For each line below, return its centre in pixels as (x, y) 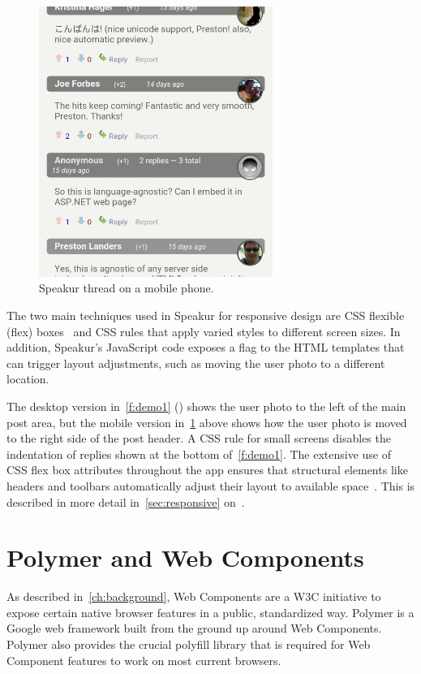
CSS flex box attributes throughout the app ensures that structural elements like (207, 470)
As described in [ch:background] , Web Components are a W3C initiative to (194, 596)
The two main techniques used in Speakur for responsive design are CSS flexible (206, 315)
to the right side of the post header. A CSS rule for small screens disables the (199, 438)
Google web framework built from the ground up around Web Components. (194, 628)
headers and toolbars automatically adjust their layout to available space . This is (211, 485)
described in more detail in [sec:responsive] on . (126, 501)
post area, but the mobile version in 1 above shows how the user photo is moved (207, 422)
